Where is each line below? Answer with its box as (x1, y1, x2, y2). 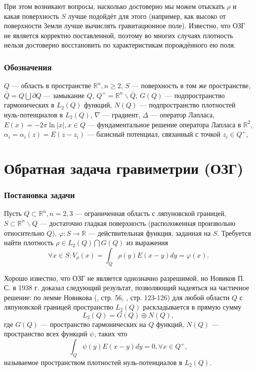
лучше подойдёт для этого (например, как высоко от (68, 10, 226, 21)
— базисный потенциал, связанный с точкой (87, 129, 221, 139)
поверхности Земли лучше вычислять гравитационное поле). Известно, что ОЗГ (4, 20, 245, 31)
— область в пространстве (11, 80, 91, 91)
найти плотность (4, 237, 54, 248)
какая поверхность (4, 10, 59, 21)
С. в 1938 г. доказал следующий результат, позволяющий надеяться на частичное (4, 282, 249, 293)
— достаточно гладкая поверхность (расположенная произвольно (40, 217, 236, 228)
